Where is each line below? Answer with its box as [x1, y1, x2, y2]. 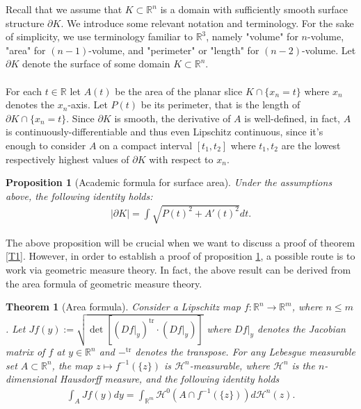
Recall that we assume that [6, 2, 122, 16]
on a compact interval [99, 137, 193, 152]
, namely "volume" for [206, 29, 298, 44]
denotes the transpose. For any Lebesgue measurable [135, 344, 355, 359]
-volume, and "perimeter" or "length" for [88, 42, 259, 57]
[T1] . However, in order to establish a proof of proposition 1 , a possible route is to [6, 249, 355, 263]
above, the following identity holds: [6, 188, 153, 203]
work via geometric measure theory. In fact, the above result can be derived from [6, 262, 351, 277]
